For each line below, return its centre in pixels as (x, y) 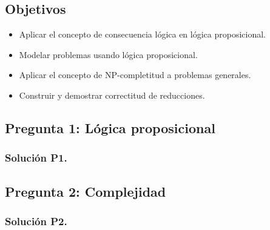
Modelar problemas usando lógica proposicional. (108, 54)
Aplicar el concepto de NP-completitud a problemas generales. (135, 75)
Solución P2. (36, 221)
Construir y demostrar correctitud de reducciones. (112, 95)
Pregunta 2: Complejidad (86, 191)
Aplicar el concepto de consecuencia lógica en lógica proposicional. (143, 34)
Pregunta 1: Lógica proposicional (110, 127)
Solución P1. (36, 158)
